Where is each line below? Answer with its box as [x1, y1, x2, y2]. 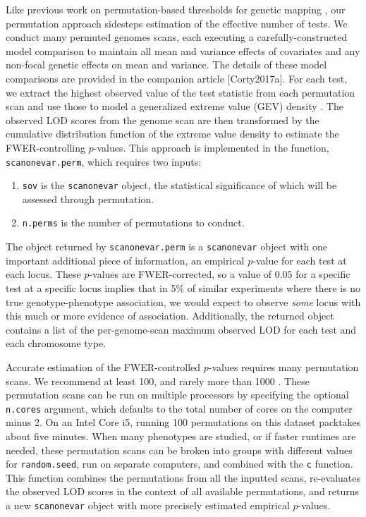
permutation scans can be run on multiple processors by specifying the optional [6, 387, 349, 402]
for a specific [295, 267, 350, 281]
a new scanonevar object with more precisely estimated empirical [6, 497, 290, 512]
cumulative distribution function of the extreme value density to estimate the [6, 126, 339, 141]
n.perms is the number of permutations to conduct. [22, 215, 245, 230]
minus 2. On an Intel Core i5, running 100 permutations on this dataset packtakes [6, 415, 361, 430]
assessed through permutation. [22, 191, 154, 206]
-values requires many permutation [208, 359, 359, 374]
